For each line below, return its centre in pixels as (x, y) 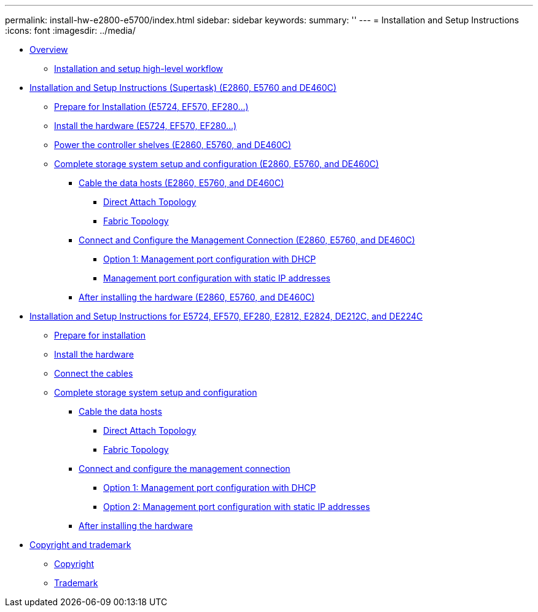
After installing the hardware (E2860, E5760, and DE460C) (197, 297)
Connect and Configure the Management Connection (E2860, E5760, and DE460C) (247, 240)
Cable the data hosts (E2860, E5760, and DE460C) (181, 183)
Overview (49, 49)
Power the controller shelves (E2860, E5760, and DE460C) (173, 145)
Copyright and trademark (80, 545)
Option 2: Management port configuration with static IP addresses (237, 507)
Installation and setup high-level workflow (138, 69)
